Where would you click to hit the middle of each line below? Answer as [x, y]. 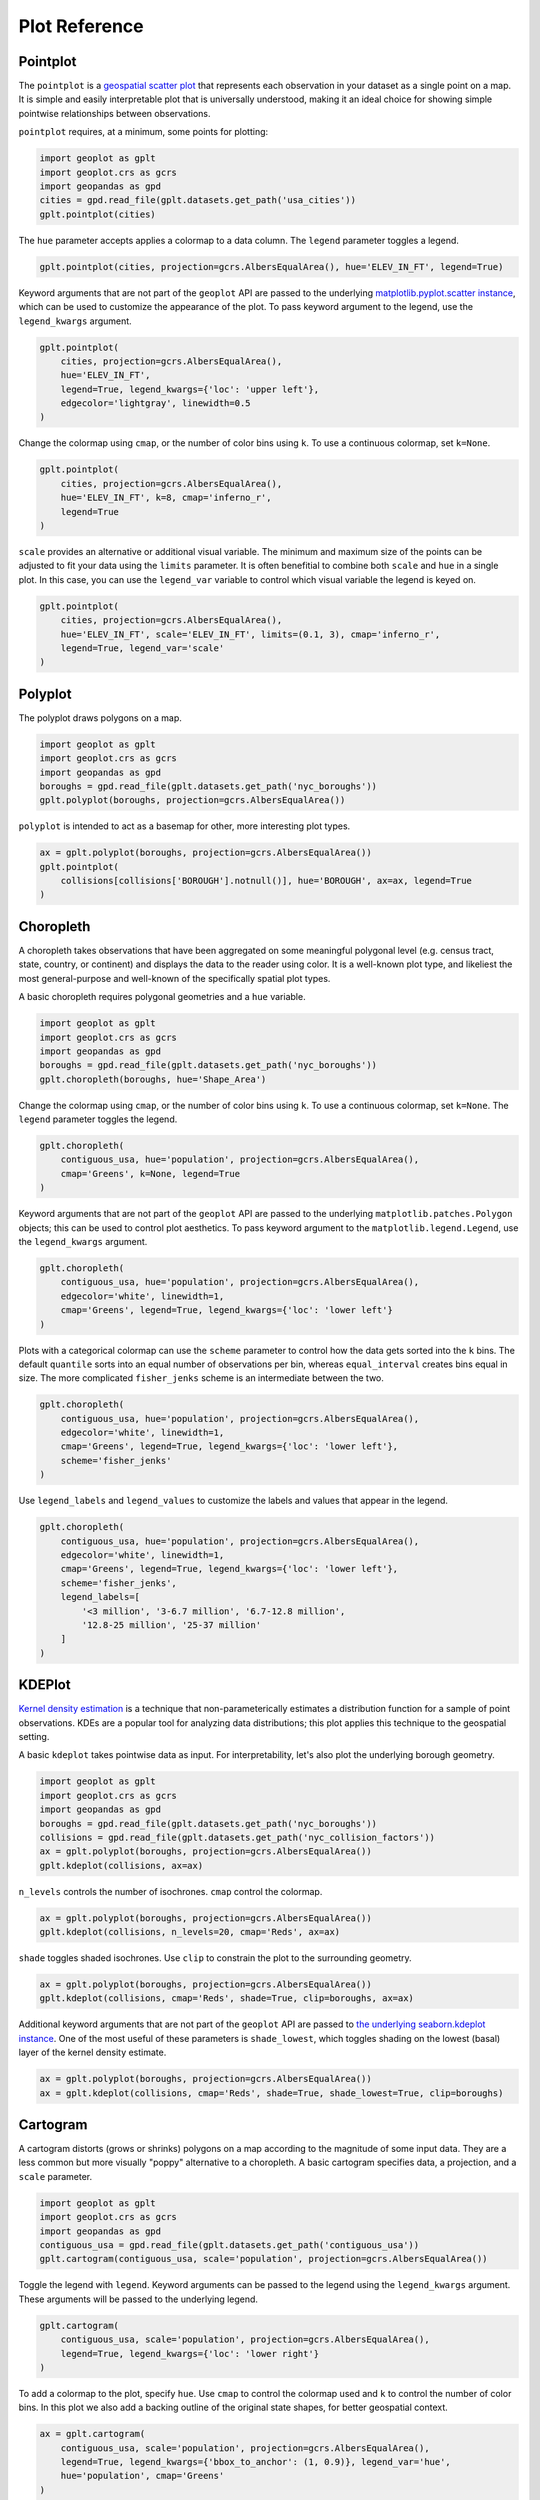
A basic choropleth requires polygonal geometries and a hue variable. [162, 997]
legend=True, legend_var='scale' [142, 648]
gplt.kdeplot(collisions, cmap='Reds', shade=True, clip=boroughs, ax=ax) [227, 1998]
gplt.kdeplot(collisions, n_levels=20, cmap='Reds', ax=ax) [190, 1932]
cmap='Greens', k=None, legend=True [150, 1173]
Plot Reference [81, 26]
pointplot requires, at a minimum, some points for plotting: [143, 132]
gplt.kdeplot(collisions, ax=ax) [121, 1865]
